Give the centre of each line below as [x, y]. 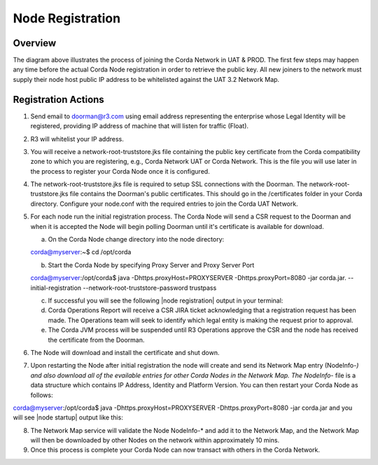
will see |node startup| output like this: [68, 417]
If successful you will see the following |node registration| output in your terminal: [166, 300]
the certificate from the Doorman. [96, 340]
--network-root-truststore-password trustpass [150, 288]
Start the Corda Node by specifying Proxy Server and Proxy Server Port [151, 265]
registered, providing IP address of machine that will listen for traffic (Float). [139, 126]
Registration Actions [58, 99]
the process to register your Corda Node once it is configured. [120, 171]
